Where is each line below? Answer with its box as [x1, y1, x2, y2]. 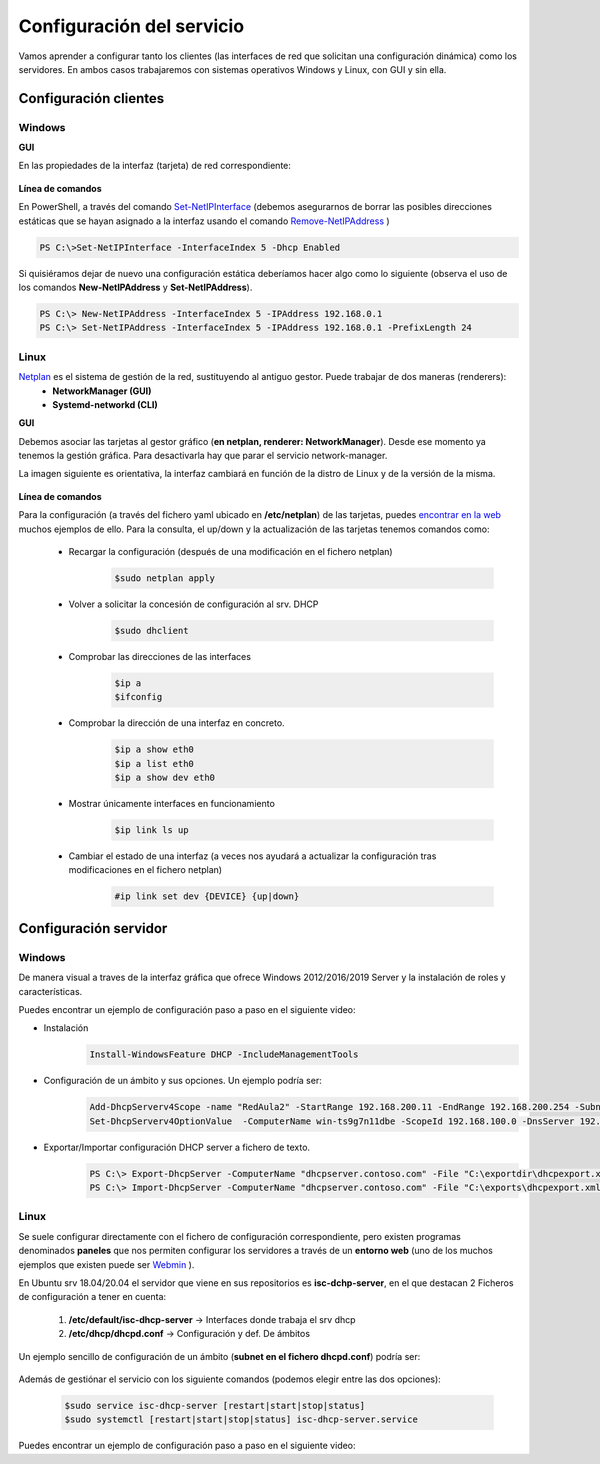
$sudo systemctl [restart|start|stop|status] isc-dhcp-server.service [64, 1414, 419, 1425]
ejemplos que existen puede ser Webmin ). [18, 1258, 195, 1270]
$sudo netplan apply [114, 573, 215, 584]
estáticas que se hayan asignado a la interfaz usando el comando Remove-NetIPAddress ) [18, 215, 390, 227]
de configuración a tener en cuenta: [18, 1291, 167, 1303]
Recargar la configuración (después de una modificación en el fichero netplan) [68, 546, 394, 558]
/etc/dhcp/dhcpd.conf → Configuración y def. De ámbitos [68, 1328, 310, 1340]
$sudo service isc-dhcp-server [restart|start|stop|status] [64, 1400, 366, 1411]
